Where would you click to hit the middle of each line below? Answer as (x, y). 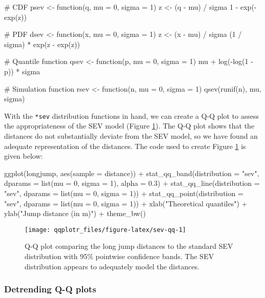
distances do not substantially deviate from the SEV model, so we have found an (131, 136)
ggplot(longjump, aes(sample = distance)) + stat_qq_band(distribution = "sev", (132, 173)
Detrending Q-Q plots (50, 289)
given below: (24, 156)
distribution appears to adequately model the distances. (112, 266)
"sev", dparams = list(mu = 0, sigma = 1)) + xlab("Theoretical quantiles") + (126, 203)
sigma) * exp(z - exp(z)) (42, 44)
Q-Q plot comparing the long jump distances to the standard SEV (129, 246)
